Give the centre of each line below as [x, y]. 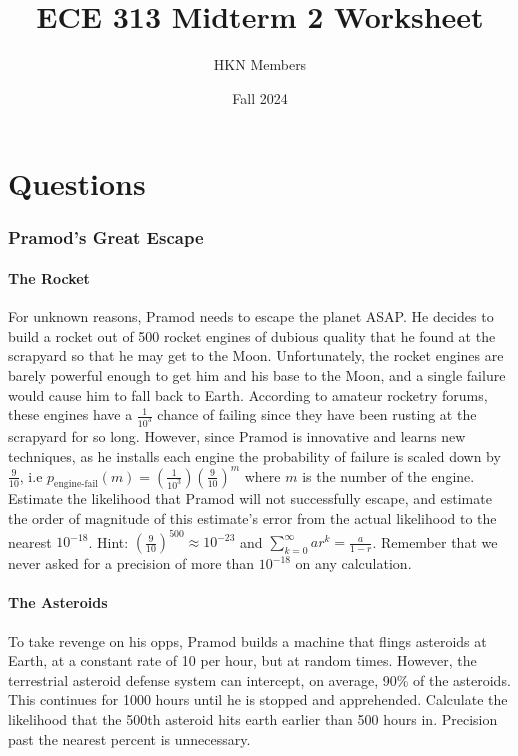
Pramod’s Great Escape [106, 237]
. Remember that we [435, 541]
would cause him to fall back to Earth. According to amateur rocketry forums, [248, 394]
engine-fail [76, 484]
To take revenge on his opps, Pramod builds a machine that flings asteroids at [247, 640]
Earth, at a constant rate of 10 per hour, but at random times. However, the [242, 660]
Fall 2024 [260, 97]
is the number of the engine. [388, 475]
